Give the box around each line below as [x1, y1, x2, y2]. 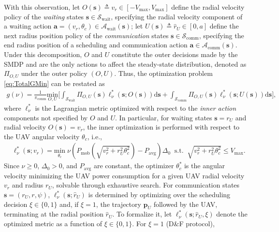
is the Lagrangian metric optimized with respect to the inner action [35, 102, 236, 113]
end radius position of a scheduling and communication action [4, 40, 188, 50]
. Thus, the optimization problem [114, 68, 213, 78]
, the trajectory [96, 199, 141, 209]
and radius [12, 180, 44, 190]
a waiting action [4, 21, 52, 31]
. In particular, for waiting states [115, 112, 212, 122]
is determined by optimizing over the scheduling [88, 189, 231, 199]
